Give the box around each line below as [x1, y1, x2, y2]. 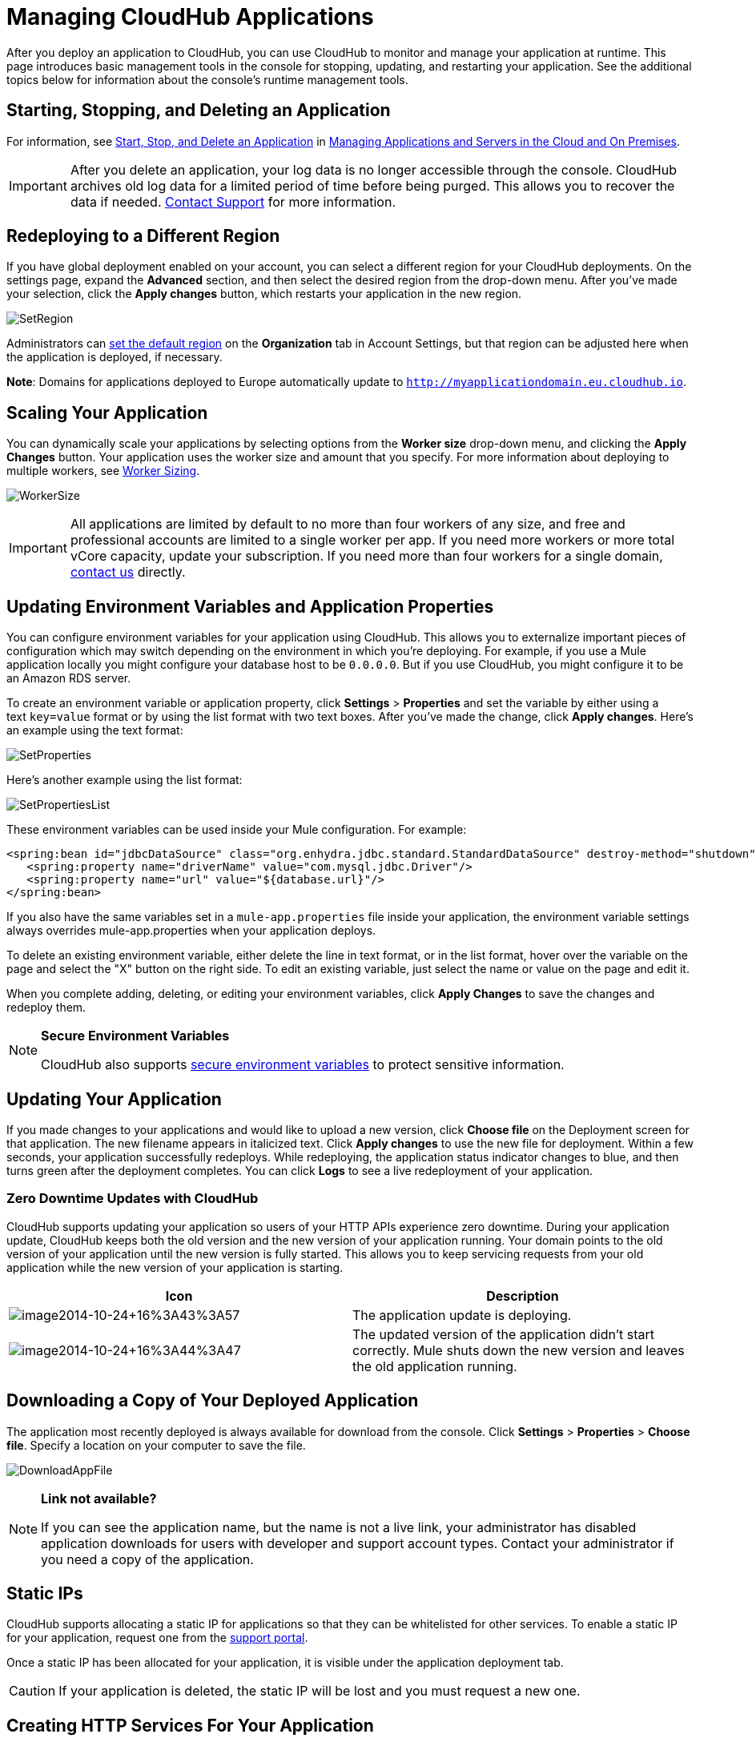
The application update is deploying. [352, 1306, 572, 1323]
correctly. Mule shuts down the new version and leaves [352, 1342, 685, 1358]
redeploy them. [6, 1000, 86, 1015]
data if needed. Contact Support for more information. [70, 193, 396, 210]
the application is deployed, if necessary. [6, 350, 223, 364]
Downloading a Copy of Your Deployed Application [6, 1390, 419, 1411]
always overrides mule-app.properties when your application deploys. [6, 923, 376, 938]
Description [486, 1287, 559, 1304]
